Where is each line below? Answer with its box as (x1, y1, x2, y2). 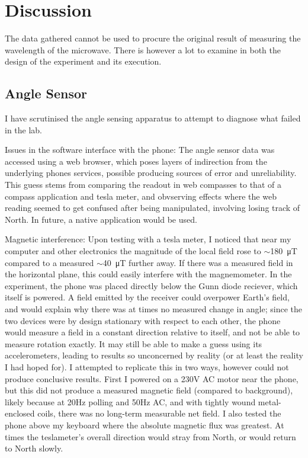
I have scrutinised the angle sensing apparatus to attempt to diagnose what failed (5, 112, 301, 124)
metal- (258, 395, 281, 408)
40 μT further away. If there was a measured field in (102, 256, 293, 268)
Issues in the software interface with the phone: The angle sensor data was (5, 143, 275, 156)
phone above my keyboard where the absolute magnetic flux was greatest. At (5, 418, 284, 431)
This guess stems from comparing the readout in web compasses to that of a (5, 178, 281, 191)
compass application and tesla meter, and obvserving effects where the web (5, 190, 277, 202)
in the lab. (5, 123, 43, 136)
